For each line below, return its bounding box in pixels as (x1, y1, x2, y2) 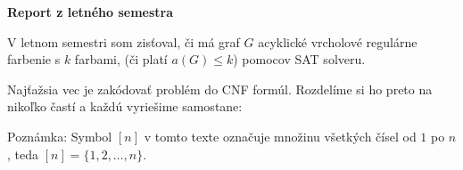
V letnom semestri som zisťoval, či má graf (7, 32, 240, 51)
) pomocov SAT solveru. (233, 50, 366, 69)
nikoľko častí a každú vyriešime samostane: (7, 97, 243, 116)
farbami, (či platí (74, 50, 168, 69)
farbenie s (7, 50, 61, 69)
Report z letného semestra (7, 3, 174, 20)
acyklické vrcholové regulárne (258, 32, 418, 51)
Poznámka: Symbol (7, 126, 112, 145)
